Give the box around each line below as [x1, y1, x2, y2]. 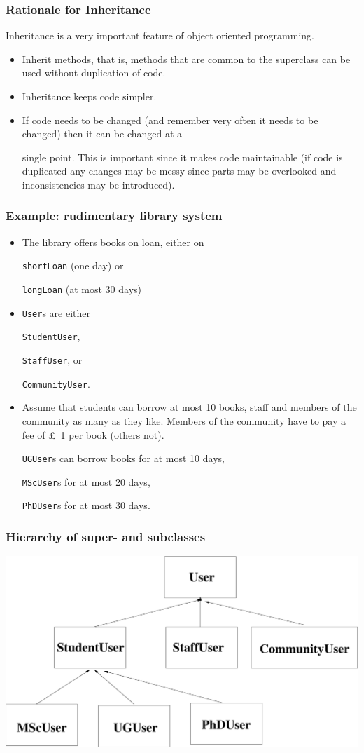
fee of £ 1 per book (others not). [22, 427, 164, 442]
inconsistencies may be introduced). [22, 177, 175, 191]
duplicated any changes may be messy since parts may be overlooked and [22, 163, 337, 178]
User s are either [22, 305, 91, 320]
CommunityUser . [22, 376, 90, 391]
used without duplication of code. [22, 65, 166, 80]
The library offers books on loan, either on [22, 234, 204, 249]
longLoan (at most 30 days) [22, 282, 141, 297]
